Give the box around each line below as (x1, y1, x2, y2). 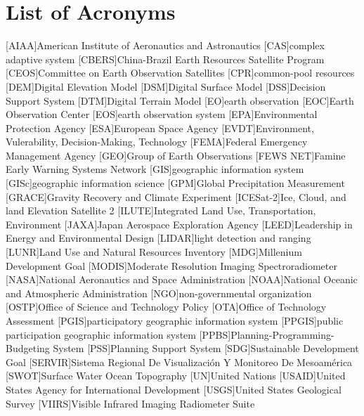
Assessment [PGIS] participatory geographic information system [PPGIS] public (6, 313, 344, 327)
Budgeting (6, 341, 50, 356)
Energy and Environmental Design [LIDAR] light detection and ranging (6, 230, 311, 245)
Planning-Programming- (230, 327, 334, 342)
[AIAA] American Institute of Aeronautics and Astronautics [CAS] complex (6, 38, 325, 53)
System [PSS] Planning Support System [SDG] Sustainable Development (53, 341, 359, 356)
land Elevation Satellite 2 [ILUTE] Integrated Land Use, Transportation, (6, 203, 316, 218)
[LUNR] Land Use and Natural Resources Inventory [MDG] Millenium (6, 245, 302, 259)
